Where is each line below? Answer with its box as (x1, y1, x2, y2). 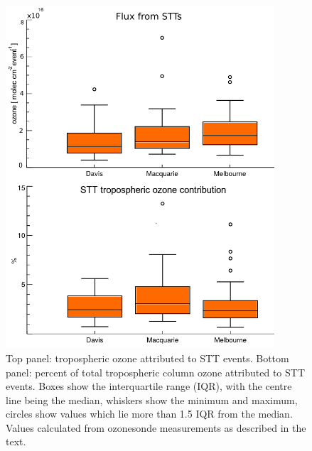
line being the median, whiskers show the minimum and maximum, (6, 392, 298, 407)
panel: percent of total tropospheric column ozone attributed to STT (6, 364, 306, 379)
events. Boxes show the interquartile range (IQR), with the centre (6, 379, 292, 393)
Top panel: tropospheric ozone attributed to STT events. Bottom (6, 350, 289, 365)
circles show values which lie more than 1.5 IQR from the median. (6, 406, 293, 421)
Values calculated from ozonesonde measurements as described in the (6, 420, 306, 435)
